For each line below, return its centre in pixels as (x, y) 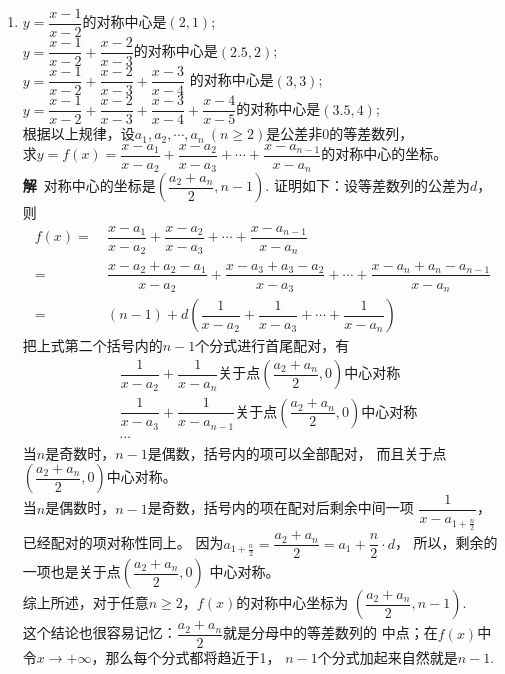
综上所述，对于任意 (85, 602)
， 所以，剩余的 (446, 542)
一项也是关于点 (71, 571)
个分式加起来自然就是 (387, 657)
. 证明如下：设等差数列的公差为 (367, 185)
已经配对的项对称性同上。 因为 (123, 542)
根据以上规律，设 (78, 133)
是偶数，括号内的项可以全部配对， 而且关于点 (297, 452)
